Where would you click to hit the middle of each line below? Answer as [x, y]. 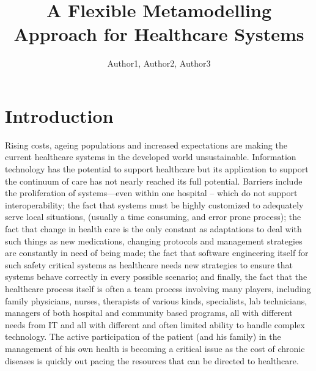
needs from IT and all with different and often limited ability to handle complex [155, 324]
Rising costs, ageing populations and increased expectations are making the [146, 145]
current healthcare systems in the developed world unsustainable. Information [151, 157]
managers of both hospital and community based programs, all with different [149, 313]
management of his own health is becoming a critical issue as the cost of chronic [155, 348]
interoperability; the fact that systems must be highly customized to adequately [154, 204]
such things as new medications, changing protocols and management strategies [154, 241]
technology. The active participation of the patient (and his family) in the [143, 336]
